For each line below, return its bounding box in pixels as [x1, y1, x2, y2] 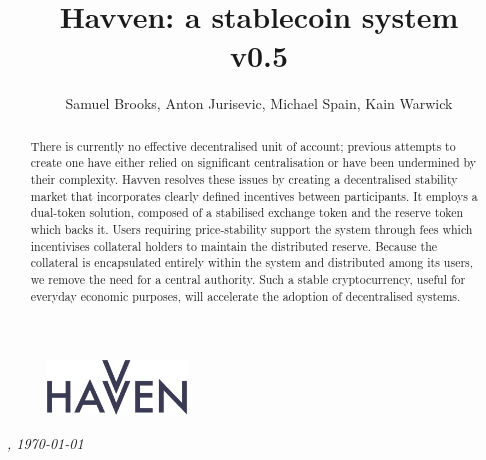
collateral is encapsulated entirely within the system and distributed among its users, [30, 254, 474, 271]
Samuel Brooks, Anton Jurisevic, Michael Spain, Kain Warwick [65, 93, 453, 114]
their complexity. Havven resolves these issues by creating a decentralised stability [30, 171, 458, 188]
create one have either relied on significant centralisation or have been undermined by [30, 154, 477, 171]
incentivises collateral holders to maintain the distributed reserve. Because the [30, 237, 438, 254]
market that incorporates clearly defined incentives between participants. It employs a [30, 187, 478, 204]
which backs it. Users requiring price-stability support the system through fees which [30, 220, 473, 237]
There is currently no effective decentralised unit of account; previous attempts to [30, 137, 456, 154]
